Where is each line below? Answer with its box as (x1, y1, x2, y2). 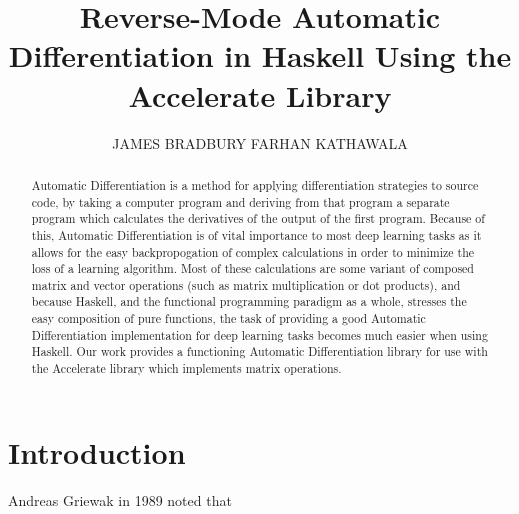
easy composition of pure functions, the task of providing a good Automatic (31, 310, 426, 327)
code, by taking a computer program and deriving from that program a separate (31, 193, 450, 210)
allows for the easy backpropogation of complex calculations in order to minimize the (31, 243, 475, 260)
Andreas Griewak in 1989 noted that (8, 489, 232, 510)
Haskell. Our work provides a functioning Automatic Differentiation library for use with (31, 343, 488, 360)
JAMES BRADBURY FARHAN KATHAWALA (112, 132, 408, 153)
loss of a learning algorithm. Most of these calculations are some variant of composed (31, 260, 474, 277)
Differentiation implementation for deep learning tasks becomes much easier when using (31, 326, 488, 343)
